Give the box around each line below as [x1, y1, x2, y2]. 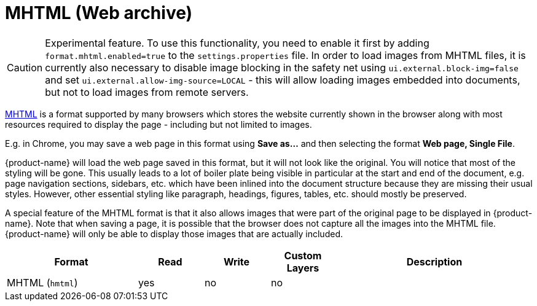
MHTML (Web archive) [5, 2, 193, 23]
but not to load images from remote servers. [45, 85, 249, 98]
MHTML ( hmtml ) [7, 276, 78, 289]
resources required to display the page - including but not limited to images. [5, 119, 312, 130]
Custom [284, 249, 322, 262]
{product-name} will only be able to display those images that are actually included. [5, 228, 343, 239]
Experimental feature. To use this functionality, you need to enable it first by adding [45, 36, 429, 49]
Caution [7, 61, 43, 74]
